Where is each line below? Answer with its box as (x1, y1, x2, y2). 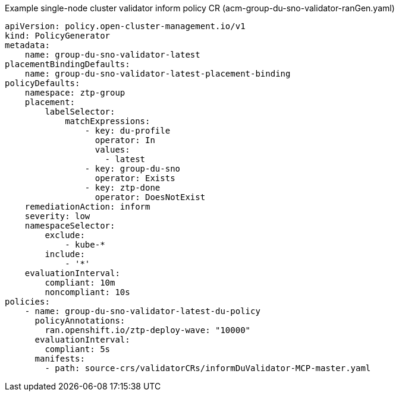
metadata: (5, 40, 50, 50)
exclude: (45, 230, 85, 240)
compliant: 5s (45, 344, 111, 354)
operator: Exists (95, 173, 175, 183)
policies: (5, 297, 50, 306)
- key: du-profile (84, 126, 171, 135)
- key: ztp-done (84, 183, 161, 192)
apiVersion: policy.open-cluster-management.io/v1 (5, 21, 246, 31)
